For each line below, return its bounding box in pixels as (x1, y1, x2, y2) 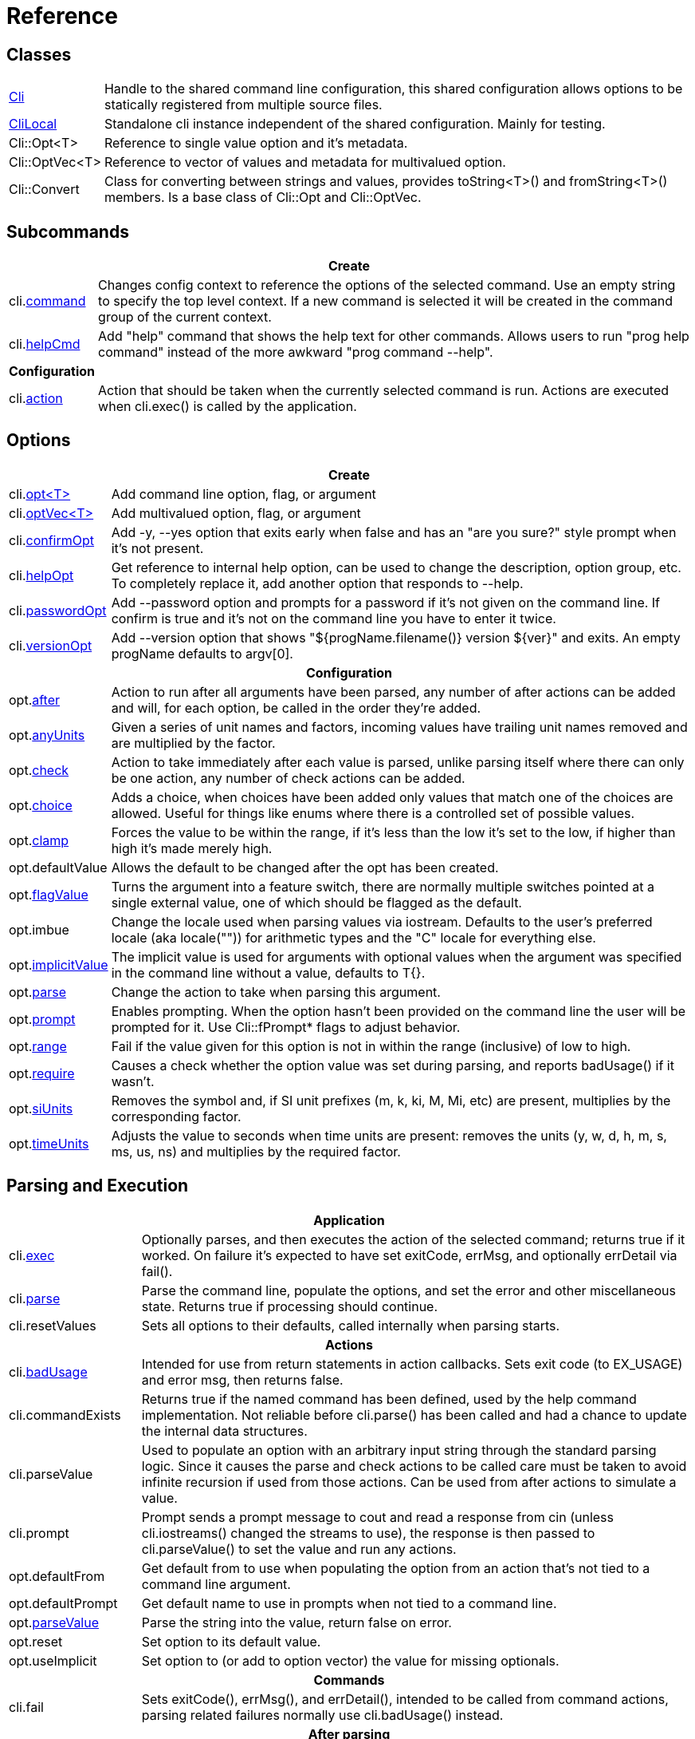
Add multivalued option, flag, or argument (111, 504, 361, 521)
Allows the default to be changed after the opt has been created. (111, 859, 499, 875)
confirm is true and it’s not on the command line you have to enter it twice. (111, 610, 556, 626)
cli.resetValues (9, 1317, 96, 1334)
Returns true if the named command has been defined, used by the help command (141, 1390, 637, 1407)
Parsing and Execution (6, 1176, 189, 1196)
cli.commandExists (9, 1406, 121, 1423)
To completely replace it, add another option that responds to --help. (111, 575, 524, 591)
